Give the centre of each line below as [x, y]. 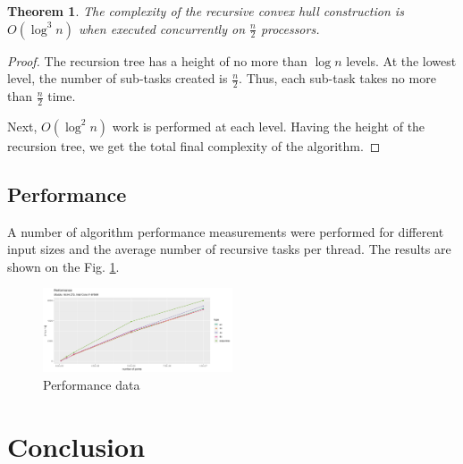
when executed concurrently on [162, 28]
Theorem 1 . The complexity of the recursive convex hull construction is [206, 11]
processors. [290, 28]
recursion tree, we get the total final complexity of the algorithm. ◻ [194, 145]
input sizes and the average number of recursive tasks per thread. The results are [229, 249]
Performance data [92, 384]
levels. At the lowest [401, 60]
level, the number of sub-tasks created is [118, 78]
